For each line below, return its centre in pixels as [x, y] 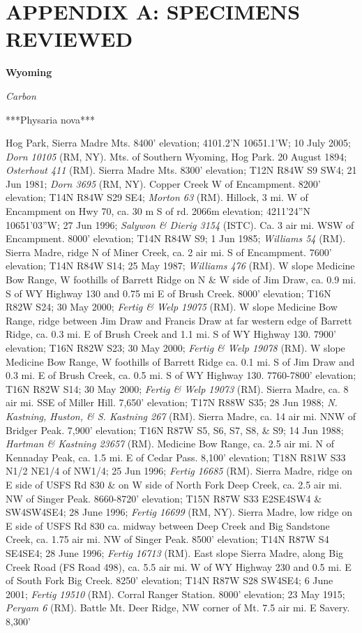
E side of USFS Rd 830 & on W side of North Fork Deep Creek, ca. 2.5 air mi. [174, 484]
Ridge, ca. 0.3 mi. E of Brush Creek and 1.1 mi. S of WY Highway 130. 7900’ [171, 334]
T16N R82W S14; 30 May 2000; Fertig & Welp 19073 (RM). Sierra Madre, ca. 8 [177, 388]
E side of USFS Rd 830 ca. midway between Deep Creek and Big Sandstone [168, 525]
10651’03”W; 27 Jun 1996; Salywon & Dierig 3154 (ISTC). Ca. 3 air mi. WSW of [180, 224]
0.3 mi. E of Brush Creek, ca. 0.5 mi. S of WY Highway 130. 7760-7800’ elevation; [181, 375]
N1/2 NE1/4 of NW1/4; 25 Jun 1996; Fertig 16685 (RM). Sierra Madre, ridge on [179, 471]
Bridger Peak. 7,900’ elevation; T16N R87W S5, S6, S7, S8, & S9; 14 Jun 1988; [175, 430]
